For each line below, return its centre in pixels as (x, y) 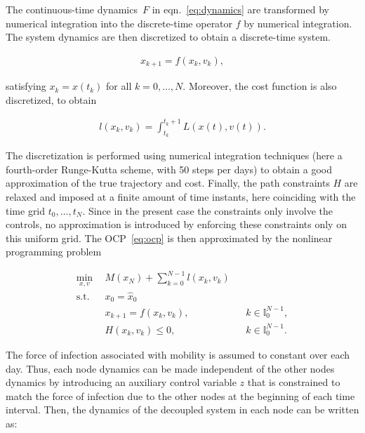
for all (119, 86)
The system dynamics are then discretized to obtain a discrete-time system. (168, 37)
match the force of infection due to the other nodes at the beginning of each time (180, 395)
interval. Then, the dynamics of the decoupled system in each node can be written (182, 409)
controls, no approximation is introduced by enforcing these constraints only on (176, 224)
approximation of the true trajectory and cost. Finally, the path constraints (168, 183)
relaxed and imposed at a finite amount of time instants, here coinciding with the (181, 196)
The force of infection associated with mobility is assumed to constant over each (178, 354)
